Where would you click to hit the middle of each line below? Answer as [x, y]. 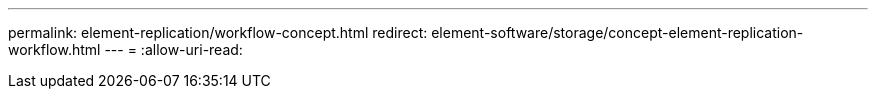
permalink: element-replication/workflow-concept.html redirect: [218, 32]
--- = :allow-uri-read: [173, 49]
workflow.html [54, 49]
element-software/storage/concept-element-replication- [617, 32]
